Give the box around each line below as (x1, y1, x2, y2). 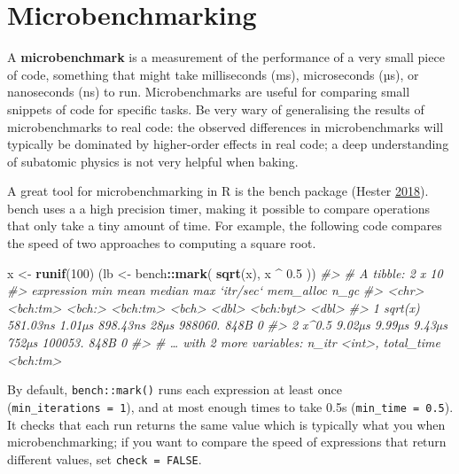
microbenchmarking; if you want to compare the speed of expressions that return (7, 432, 447, 451)
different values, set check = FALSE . (7, 449, 202, 468)
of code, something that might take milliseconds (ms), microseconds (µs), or (7, 65, 419, 83)
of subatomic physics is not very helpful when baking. (7, 152, 299, 170)
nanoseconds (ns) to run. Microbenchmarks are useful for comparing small (7, 82, 410, 101)
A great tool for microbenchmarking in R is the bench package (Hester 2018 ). (7, 182, 429, 200)
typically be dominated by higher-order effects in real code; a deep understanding (7, 135, 449, 153)
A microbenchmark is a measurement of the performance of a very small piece (7, 48, 445, 66)
